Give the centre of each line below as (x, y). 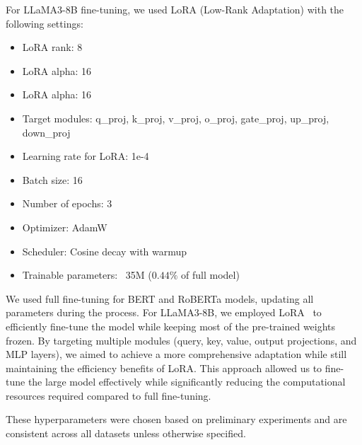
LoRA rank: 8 (52, 47)
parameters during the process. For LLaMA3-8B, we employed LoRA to (164, 312)
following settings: (45, 23)
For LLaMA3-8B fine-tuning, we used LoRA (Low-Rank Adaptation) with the (175, 9)
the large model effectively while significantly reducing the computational (187, 382)
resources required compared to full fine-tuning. (109, 395)
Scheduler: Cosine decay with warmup (105, 251)
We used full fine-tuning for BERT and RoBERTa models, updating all (160, 298)
